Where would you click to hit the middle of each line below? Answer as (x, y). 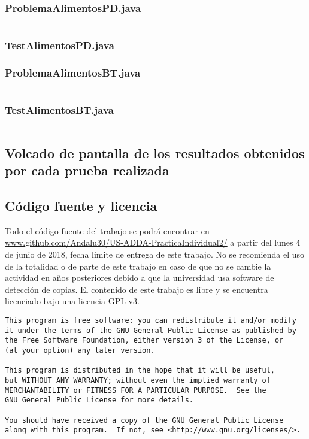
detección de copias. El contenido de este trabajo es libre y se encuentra (137, 289)
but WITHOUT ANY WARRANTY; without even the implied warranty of (138, 380)
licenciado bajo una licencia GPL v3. (72, 301)
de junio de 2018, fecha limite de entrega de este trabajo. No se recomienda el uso (155, 254)
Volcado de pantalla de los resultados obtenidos (155, 152)
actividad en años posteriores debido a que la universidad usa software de (140, 278)
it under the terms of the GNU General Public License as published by (151, 330)
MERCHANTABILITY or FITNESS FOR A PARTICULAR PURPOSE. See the (136, 390)
